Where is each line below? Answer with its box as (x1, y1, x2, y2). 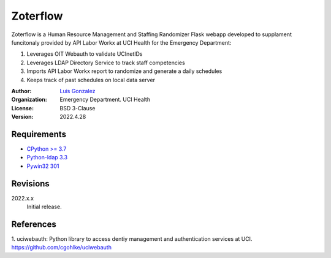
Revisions (11, 178, 50, 189)
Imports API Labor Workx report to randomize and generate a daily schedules (26, 67, 223, 75)
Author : (11, 87, 32, 94)
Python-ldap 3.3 (26, 154, 67, 161)
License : (11, 104, 34, 112)
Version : (11, 113, 34, 121)
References (11, 219, 56, 229)
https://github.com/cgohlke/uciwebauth (11, 244, 112, 251)
